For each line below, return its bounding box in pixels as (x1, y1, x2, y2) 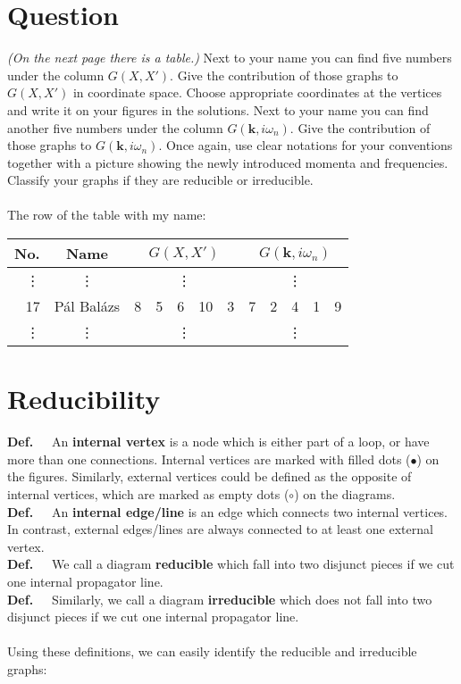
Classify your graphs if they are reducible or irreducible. (7, 171, 314, 189)
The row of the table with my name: (7, 205, 206, 224)
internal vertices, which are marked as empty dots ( (7, 484, 289, 503)
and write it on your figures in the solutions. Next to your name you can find (7, 100, 429, 119)
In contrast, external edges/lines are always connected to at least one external (7, 520, 433, 538)
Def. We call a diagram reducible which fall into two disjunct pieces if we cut (7, 555, 455, 573)
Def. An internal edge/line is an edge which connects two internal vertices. (7, 502, 448, 521)
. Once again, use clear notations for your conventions (158, 136, 453, 154)
